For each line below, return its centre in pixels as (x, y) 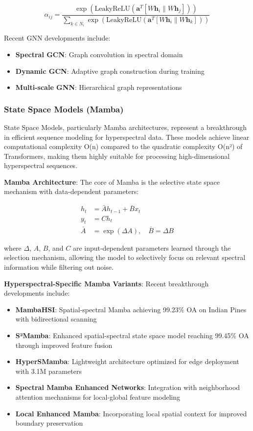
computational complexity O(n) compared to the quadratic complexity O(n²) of (123, 146)
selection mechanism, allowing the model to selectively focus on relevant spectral (125, 257)
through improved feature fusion (64, 345)
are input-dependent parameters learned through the (152, 248)
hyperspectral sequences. (41, 165)
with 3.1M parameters (48, 371)
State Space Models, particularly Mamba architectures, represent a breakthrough (126, 127)
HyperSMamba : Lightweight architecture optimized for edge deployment (127, 361)
